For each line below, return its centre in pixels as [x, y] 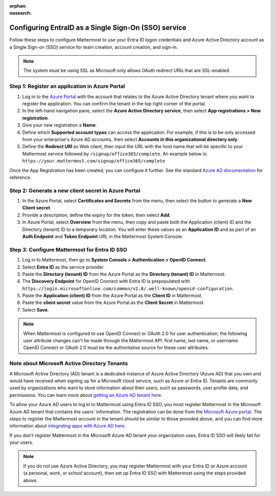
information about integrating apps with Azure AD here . [68, 426]
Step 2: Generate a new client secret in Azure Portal [75, 191]
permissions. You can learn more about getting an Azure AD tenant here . [86, 395]
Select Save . [36, 310]
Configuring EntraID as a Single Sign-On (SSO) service [98, 28]
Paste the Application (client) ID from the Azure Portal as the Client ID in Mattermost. [112, 296]
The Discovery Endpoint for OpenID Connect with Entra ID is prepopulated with [106, 281]
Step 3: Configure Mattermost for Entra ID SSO [68, 249]
